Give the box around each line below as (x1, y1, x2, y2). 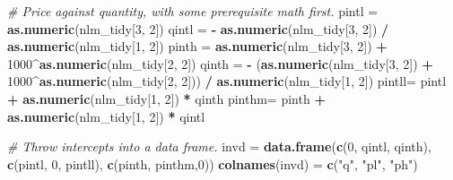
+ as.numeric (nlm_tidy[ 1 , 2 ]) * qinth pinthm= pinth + (7, 89, 326, 107)
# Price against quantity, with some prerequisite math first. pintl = (7, 2, 379, 20)
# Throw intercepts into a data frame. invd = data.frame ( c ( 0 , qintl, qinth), (7, 137, 431, 156)
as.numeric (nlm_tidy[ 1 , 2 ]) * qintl (7, 107, 205, 125)
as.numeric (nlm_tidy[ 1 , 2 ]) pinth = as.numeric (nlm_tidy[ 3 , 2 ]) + (7, 37, 388, 56)
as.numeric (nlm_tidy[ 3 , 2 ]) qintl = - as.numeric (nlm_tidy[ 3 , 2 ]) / (7, 19, 389, 38)
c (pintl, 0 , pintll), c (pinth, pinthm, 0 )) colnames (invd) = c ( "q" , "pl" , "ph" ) (7, 154, 418, 173)
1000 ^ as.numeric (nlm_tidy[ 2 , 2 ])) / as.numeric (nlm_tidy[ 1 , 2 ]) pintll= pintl (7, 72, 447, 90)
